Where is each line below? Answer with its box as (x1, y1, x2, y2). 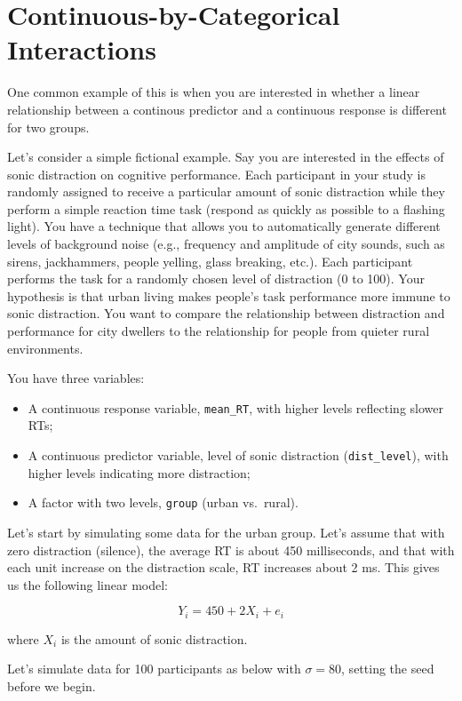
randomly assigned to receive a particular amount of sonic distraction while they (7, 182, 445, 201)
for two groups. (7, 117, 90, 136)
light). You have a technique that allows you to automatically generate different (7, 217, 441, 235)
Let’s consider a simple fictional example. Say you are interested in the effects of (7, 147, 444, 166)
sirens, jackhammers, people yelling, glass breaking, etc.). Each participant (7, 251, 413, 270)
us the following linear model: (7, 575, 168, 593)
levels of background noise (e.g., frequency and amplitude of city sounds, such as (7, 235, 445, 253)
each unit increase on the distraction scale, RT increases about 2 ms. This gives (7, 558, 440, 577)
